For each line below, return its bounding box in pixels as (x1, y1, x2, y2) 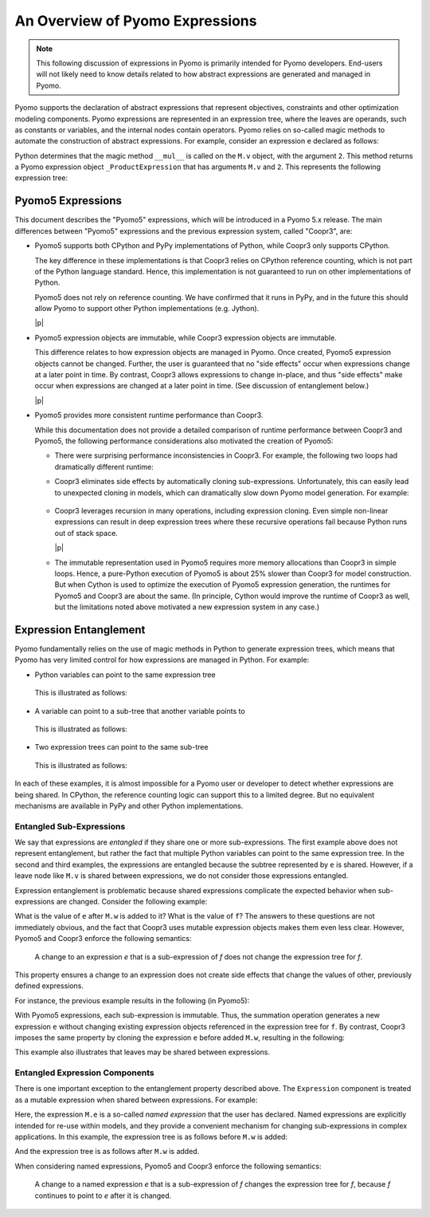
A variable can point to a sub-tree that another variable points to (34, 706, 246, 715)
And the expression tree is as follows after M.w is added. (14, 1147, 200, 1156)
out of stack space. (54, 528, 119, 538)
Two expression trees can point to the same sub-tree (34, 742, 209, 752)
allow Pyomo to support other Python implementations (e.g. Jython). (34, 304, 260, 313)
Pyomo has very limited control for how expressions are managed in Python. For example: (14, 655, 310, 665)
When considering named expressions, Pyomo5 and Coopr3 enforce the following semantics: (14, 1161, 322, 1171)
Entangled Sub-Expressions (14, 821, 126, 832)
